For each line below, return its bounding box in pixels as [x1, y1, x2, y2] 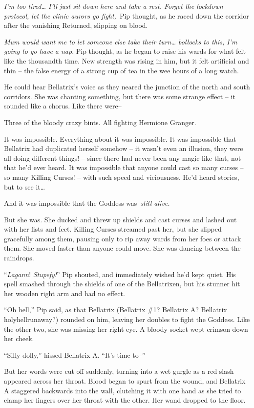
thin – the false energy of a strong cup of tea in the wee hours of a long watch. [4, 65, 239, 75]
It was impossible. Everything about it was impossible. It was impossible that [4, 133, 236, 144]
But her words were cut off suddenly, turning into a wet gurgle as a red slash [4, 366, 234, 376]
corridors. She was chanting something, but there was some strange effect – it [4, 91, 235, 101]
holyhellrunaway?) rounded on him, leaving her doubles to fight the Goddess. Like [4, 314, 250, 324]
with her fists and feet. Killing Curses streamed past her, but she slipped [4, 224, 222, 234]
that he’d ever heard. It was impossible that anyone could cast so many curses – [4, 162, 244, 172]
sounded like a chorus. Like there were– [4, 101, 122, 111]
